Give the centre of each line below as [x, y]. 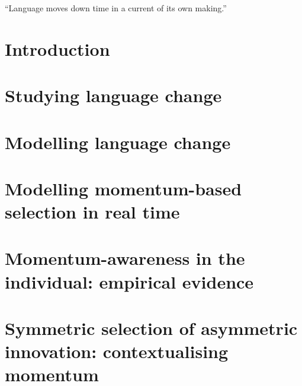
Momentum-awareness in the [125, 258]
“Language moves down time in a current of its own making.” [116, 8]
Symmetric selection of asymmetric [151, 328]
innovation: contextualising [117, 351]
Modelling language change [118, 142]
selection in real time [92, 212]
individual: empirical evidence [129, 281]
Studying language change [113, 95]
